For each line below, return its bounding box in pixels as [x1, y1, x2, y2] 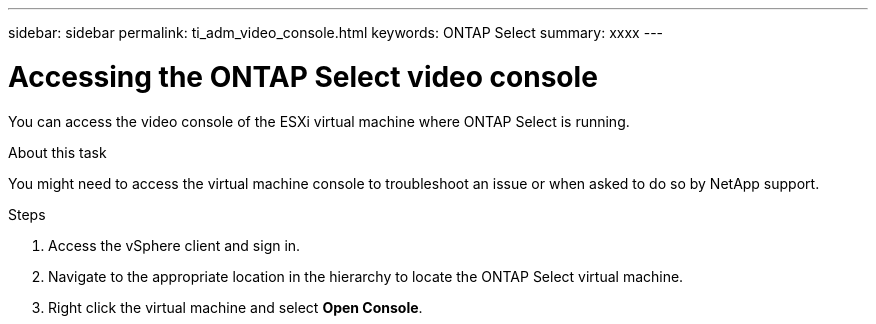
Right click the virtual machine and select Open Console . [48, 298, 423, 316]
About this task [8, 143, 107, 161]
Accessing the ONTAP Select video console [8, 59, 598, 94]
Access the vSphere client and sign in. [48, 236, 301, 254]
